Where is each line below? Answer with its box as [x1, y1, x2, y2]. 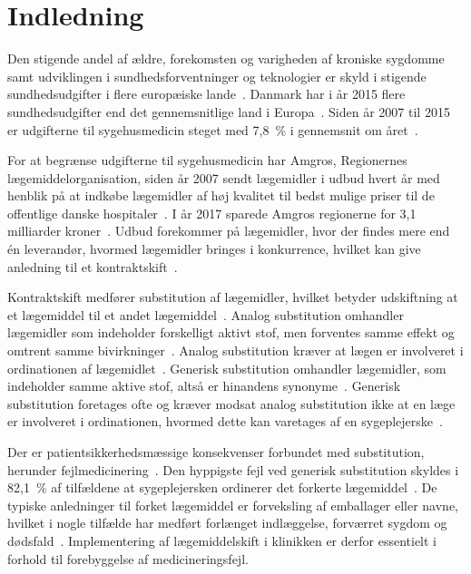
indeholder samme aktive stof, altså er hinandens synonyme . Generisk [7, 376, 401, 395]
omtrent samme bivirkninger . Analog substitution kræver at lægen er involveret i [7, 341, 464, 360]
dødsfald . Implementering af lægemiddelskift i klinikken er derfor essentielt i [7, 530, 437, 550]
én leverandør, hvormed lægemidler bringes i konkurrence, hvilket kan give [7, 239, 421, 258]
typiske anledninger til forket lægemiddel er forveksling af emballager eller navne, [7, 495, 459, 514]
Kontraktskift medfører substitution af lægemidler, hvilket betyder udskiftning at [7, 287, 458, 306]
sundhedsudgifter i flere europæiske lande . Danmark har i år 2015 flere [7, 84, 406, 103]
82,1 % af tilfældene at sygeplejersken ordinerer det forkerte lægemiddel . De [7, 478, 437, 497]
